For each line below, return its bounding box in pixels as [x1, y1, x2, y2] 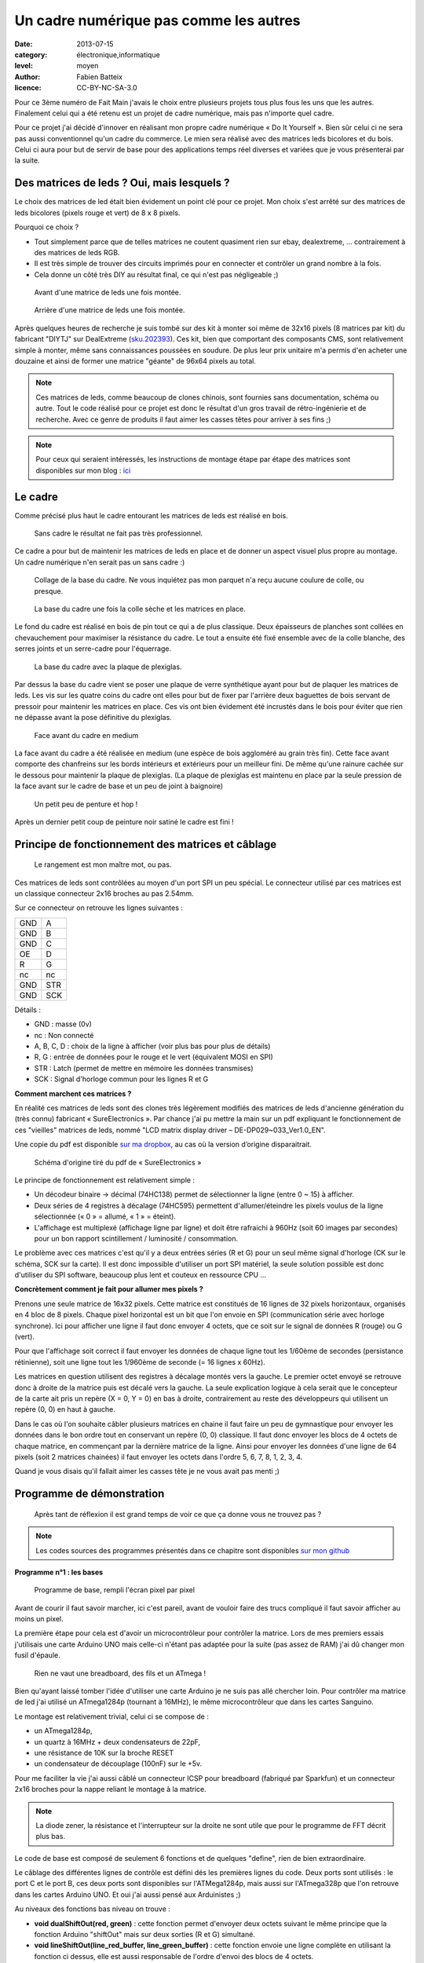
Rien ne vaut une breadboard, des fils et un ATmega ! [34, 1669, 207, 1678]
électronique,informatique [76, 49, 160, 59]
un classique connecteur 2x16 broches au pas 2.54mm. [14, 889, 194, 898]
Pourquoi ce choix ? [14, 222, 79, 232]
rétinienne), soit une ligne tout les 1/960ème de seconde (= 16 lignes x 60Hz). [14, 1357, 266, 1366]
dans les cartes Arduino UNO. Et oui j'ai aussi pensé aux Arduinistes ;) [14, 1889, 241, 1899]
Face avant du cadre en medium [34, 730, 139, 740]
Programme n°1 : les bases [14, 1567, 104, 1577]
